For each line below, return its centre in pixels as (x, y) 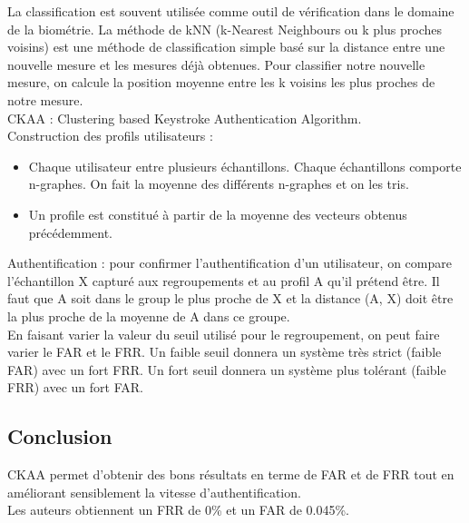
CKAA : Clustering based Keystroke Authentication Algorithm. (185, 118)
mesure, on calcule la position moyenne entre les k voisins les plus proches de (221, 82)
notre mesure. (45, 99)
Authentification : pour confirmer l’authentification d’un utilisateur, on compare (230, 263)
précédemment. (70, 232)
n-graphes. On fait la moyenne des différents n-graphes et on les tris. (219, 184)
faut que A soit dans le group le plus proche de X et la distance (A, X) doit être (230, 298)
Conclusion (60, 436)
